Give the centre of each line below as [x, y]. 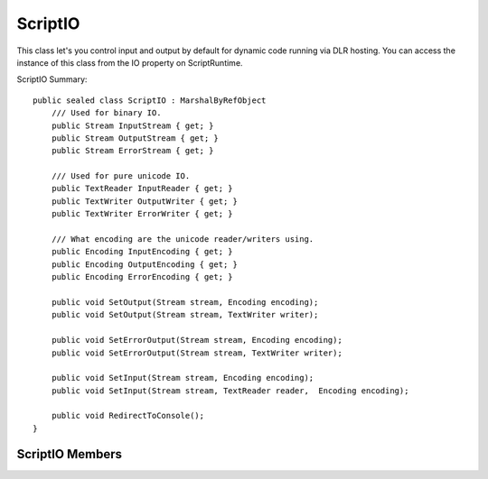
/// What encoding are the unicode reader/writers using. [183, 239]
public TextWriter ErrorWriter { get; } [142, 214]
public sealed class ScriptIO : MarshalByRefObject [150, 100]
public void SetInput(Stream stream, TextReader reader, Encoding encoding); [230, 391]
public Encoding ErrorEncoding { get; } [142, 277]
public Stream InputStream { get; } [132, 125]
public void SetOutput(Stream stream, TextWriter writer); [185, 315]
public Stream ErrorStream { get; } [132, 151]
